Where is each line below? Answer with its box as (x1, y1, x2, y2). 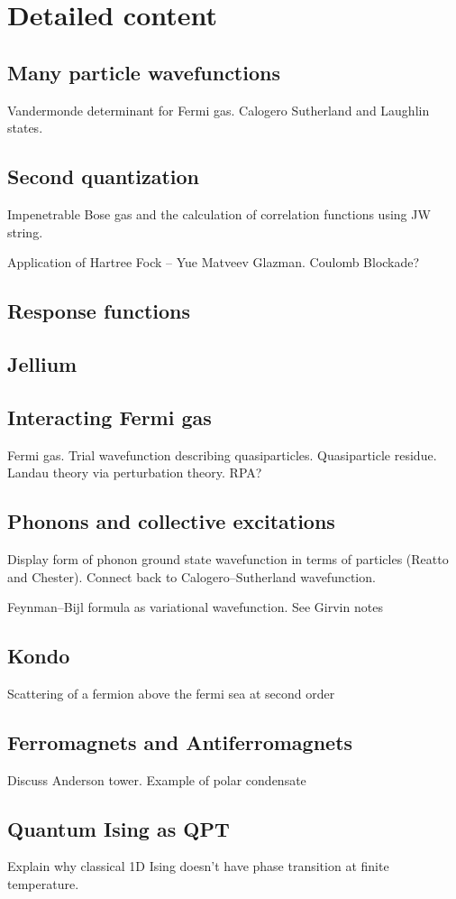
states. (7, 118, 43, 137)
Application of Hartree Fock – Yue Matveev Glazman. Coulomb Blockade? (7, 253, 420, 272)
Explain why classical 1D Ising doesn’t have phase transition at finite (7, 857, 389, 876)
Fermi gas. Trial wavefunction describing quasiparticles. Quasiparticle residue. (7, 445, 437, 464)
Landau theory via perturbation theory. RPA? (7, 463, 262, 482)
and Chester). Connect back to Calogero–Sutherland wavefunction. (7, 567, 376, 586)
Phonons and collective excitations (7, 507, 335, 535)
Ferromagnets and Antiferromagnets (7, 728, 353, 755)
